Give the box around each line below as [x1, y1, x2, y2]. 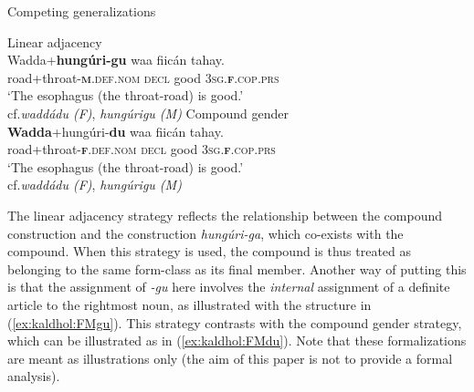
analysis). [7, 366, 60, 386]
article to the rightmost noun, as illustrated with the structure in [7, 294, 372, 314]
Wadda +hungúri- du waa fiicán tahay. [7, 121, 224, 140]
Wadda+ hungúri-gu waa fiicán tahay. [7, 50, 225, 69]
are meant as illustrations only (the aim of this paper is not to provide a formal [7, 348, 453, 367]
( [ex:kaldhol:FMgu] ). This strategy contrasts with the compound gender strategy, [7, 313, 462, 332]
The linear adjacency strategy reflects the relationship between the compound [7, 205, 442, 224]
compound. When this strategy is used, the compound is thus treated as [7, 242, 412, 261]
